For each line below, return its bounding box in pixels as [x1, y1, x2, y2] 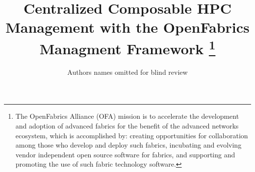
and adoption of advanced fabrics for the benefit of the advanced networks [15, 121, 239, 131]
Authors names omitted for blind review [67, 66, 188, 77]
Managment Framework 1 [39, 36, 216, 58]
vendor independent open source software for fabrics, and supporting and [15, 149, 235, 159]
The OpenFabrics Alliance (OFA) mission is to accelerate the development [15, 111, 239, 121]
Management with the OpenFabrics [5, 17, 250, 37]
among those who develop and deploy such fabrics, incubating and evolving [15, 140, 242, 150]
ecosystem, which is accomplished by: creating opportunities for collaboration [15, 130, 248, 140]
